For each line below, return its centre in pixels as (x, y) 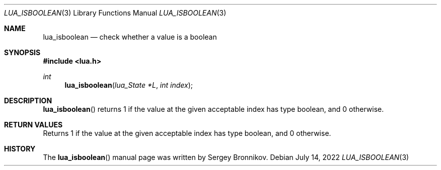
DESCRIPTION (28, 101)
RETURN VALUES (33, 125)
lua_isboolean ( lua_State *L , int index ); (129, 85)
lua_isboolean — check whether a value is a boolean (130, 37)
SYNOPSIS (22, 52)
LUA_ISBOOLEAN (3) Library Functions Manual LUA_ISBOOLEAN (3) (115, 13)
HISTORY (20, 149)
